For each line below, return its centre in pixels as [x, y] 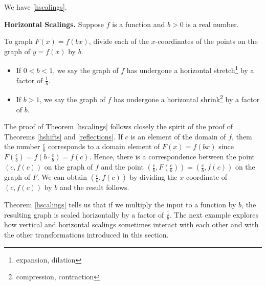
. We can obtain [62, 177]
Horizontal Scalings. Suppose [54, 24]
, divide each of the [119, 41]
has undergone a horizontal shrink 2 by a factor [187, 99]
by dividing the [153, 177]
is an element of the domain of [178, 136]
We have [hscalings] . [36, 7]
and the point [122, 167]
